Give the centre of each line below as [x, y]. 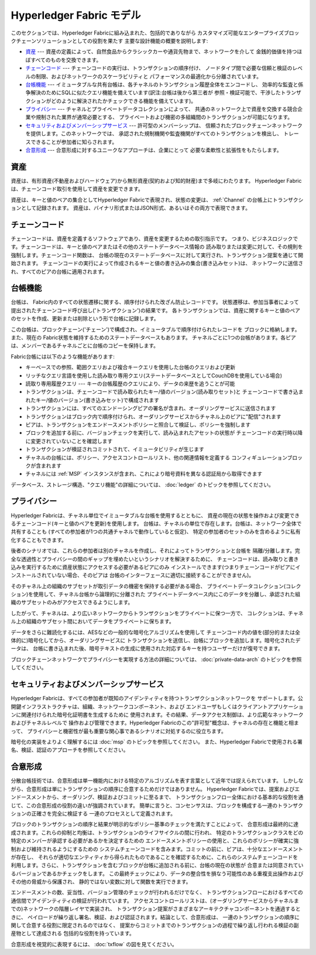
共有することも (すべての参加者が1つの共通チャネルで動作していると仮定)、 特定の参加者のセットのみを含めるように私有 [156, 532]
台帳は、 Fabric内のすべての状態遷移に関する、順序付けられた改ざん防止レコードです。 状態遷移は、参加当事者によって [155, 302]
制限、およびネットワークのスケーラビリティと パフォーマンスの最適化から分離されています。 [148, 76]
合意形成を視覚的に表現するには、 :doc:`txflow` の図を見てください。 [94, 944]
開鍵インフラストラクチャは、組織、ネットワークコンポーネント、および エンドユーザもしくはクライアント [139, 707]
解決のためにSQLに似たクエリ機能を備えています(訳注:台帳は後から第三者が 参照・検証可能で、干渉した [155, 93]
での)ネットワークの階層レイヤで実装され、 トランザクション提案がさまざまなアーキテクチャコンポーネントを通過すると [156, 909]
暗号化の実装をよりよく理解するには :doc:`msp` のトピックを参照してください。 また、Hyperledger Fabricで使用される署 [157, 742]
